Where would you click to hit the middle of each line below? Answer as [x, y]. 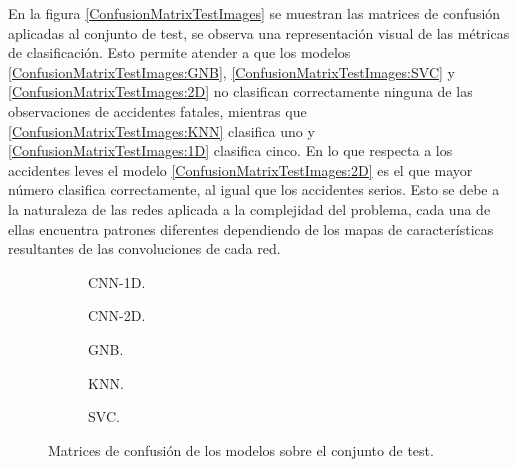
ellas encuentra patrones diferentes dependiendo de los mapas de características [251, 228]
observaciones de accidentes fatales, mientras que [157, 110]
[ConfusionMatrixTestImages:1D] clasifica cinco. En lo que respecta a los [230, 150]
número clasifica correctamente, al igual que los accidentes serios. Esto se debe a [254, 189]
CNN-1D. [117, 281]
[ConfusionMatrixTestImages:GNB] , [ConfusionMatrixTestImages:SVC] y [231, 71]
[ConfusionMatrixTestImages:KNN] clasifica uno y [161, 130]
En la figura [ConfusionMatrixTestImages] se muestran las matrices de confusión [254, 13]
